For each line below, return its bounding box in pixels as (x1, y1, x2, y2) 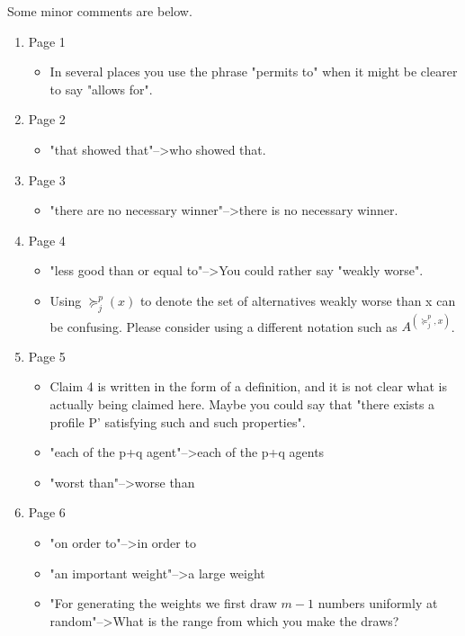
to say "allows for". (49, 79, 153, 98)
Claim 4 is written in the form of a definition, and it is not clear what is (49, 377, 447, 396)
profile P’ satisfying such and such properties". (49, 412, 306, 431)
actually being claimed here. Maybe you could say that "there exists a (49, 395, 435, 414)
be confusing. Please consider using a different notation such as (49, 317, 398, 336)
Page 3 (28, 170, 66, 189)
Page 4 (28, 230, 66, 249)
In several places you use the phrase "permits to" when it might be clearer (49, 62, 458, 81)
